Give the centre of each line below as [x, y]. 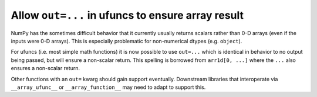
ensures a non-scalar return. [45, 68]
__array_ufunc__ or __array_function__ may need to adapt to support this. [108, 87]
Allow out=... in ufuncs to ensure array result [127, 15]
